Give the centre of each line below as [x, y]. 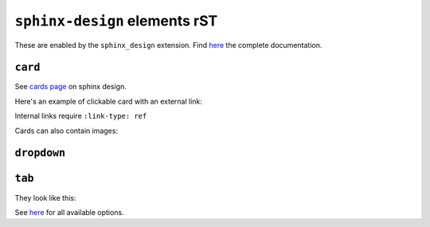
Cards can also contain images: [66, 131]
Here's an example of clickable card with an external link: [109, 101]
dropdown [40, 153]
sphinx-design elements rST [116, 21]
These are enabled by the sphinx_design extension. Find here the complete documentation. [168, 45]
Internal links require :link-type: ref [81, 116]
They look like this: [45, 198]
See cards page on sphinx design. [70, 87]
